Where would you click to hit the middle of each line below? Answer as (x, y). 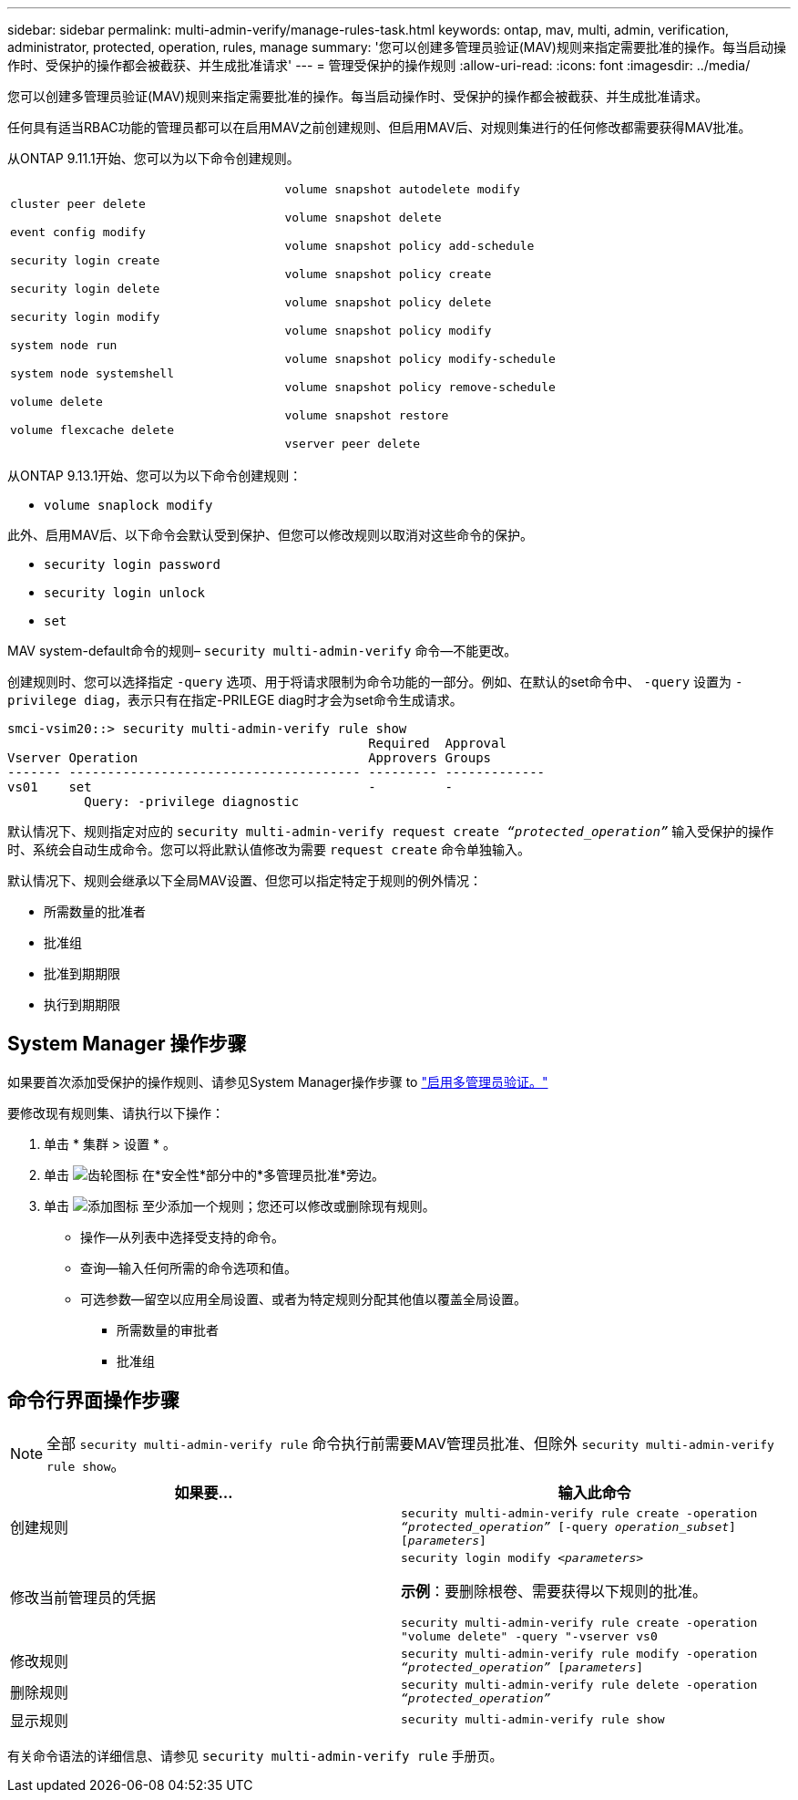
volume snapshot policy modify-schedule (420, 359)
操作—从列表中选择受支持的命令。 (182, 1236)
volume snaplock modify (128, 505)
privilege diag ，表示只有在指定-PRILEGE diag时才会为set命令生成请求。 (235, 700)
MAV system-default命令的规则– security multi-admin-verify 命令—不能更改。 (262, 651)
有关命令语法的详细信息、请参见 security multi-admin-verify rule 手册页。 (255, 1755)
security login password (132, 564)
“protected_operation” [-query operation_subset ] (568, 1526)
